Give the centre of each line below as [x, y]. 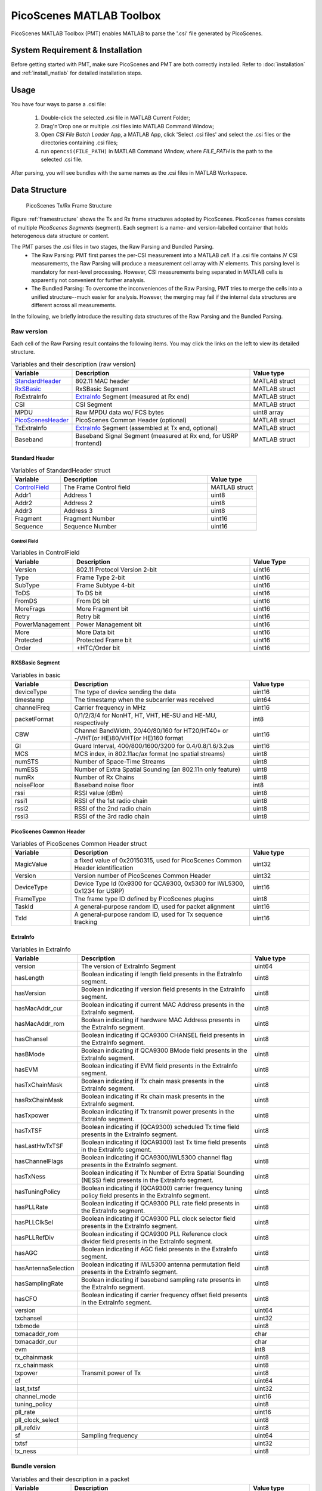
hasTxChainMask [38, 1084]
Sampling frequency [109, 1436]
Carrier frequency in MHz [110, 707]
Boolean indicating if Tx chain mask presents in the [153, 1081]
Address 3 [78, 511]
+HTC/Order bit [98, 648]
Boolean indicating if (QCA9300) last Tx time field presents [164, 1142]
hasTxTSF [28, 1130]
